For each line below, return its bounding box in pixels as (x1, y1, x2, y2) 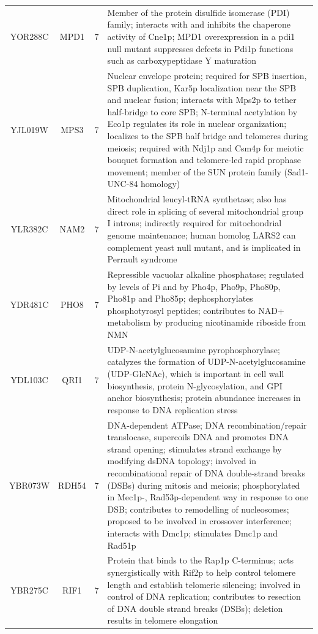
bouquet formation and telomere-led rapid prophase (107, 153, 301, 166)
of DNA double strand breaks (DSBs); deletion (107, 602, 283, 614)
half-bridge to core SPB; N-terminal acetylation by (107, 105, 298, 118)
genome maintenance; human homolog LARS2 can (107, 228, 296, 241)
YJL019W (10, 123, 48, 136)
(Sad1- (284, 165, 309, 178)
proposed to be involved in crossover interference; (107, 514, 292, 527)
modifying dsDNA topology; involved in (107, 454, 256, 467)
